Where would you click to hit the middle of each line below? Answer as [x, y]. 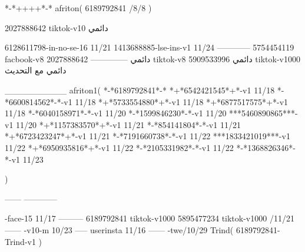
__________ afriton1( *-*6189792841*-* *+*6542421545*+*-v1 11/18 [140, 90]
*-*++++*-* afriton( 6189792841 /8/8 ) [78, 8]
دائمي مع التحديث [36, 70]
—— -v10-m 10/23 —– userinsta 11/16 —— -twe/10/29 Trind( [119, 229]
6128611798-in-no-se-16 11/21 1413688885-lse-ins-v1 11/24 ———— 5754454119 [150, 47]
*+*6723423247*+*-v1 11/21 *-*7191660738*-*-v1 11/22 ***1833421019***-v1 [147, 136]
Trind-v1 [20, 241]
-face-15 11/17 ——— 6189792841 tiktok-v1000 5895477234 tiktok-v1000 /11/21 [150, 218]
